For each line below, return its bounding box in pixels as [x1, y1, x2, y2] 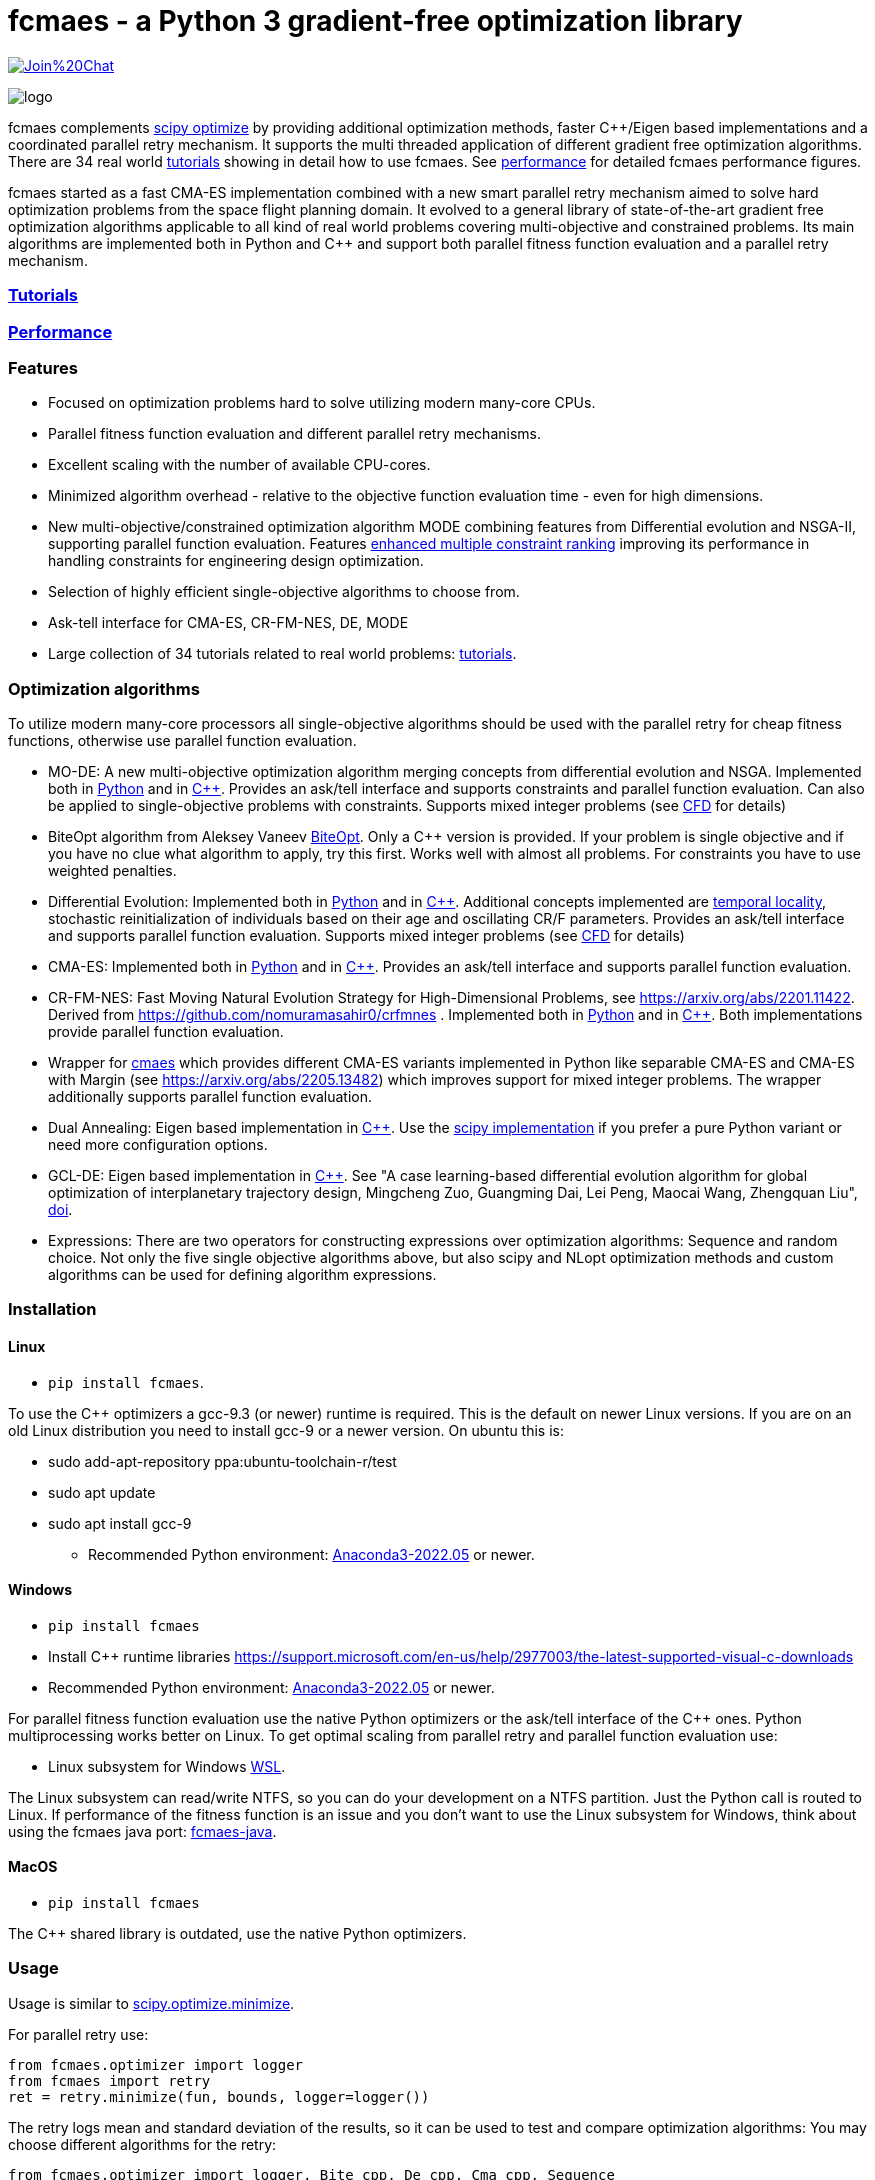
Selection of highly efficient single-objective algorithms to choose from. [48, 583, 520, 601]
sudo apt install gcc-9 [48, 1514, 192, 1532]
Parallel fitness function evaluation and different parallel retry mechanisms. [48, 425, 541, 443]
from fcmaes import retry [8, 2072, 211, 2089]
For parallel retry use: [8, 2025, 149, 2043]
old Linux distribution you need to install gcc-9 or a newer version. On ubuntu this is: [8, 1421, 564, 1439]
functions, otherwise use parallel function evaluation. [8, 732, 357, 749]
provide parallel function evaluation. [48, 1023, 284, 1040]
